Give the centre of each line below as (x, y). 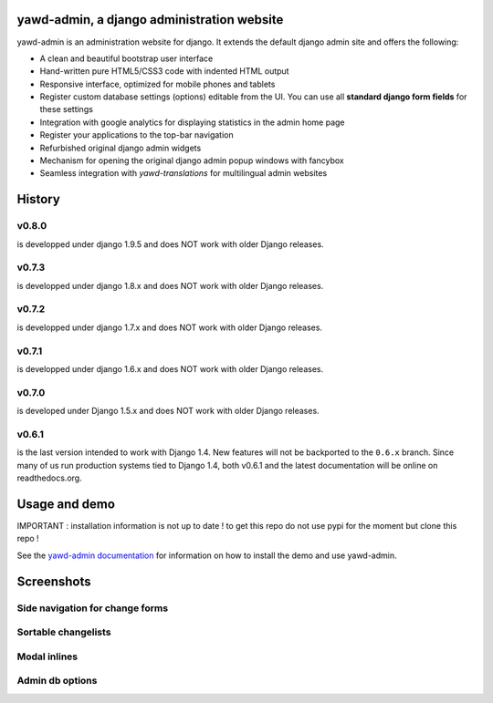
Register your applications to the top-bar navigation (137, 135)
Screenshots (54, 581)
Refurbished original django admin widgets (121, 148)
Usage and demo (66, 504)
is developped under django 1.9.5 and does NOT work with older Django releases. (170, 244)
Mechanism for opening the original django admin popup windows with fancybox (192, 160)
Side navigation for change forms (93, 608)
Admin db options (57, 681)
